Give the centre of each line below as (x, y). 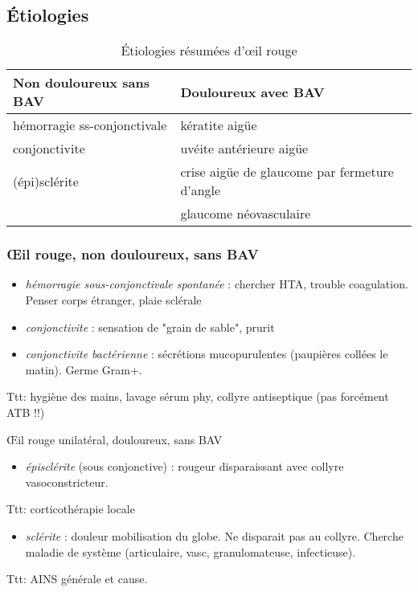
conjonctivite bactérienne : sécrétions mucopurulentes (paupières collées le (207, 354)
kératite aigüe (219, 125)
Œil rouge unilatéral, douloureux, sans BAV (115, 439)
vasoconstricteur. (67, 482)
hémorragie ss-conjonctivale (90, 125)
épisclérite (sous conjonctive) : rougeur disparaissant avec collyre (184, 466)
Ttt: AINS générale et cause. (77, 579)
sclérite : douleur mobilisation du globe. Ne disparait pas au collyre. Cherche (214, 535)
